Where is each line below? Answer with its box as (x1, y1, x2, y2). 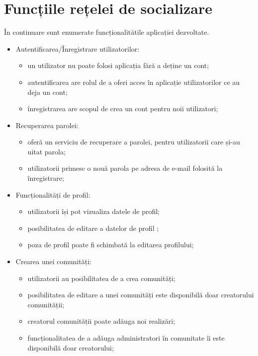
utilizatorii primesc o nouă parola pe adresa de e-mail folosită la (27, 163, 223, 173)
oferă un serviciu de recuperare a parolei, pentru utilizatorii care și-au (27, 137, 240, 147)
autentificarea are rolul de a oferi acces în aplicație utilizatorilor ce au (27, 76, 240, 87)
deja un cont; (27, 86, 68, 97)
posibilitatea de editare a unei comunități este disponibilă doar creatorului (27, 289, 254, 300)
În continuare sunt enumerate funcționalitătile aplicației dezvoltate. (4, 27, 209, 37)
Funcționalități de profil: (15, 189, 90, 200)
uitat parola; (27, 146, 66, 156)
